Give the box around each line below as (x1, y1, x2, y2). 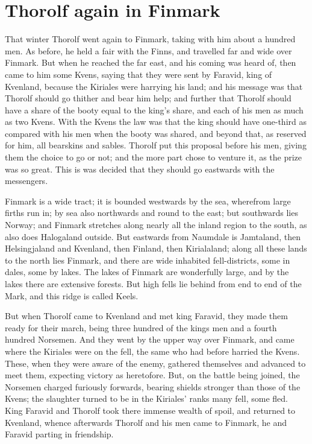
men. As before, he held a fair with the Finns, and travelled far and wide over (5, 44, 292, 57)
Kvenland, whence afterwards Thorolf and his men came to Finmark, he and (5, 416, 287, 428)
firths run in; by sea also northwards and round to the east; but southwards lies (5, 206, 298, 219)
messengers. (5, 174, 48, 187)
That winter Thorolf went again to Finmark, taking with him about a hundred (5, 33, 296, 45)
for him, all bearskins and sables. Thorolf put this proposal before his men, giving (5, 139, 307, 151)
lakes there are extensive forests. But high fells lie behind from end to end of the (5, 277, 302, 290)
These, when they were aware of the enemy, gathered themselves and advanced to (5, 357, 306, 369)
